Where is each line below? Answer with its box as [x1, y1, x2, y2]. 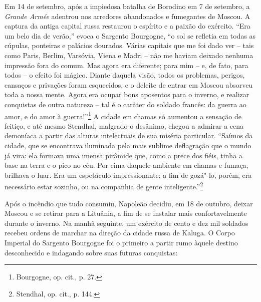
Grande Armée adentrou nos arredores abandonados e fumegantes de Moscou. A [5, 11, 250, 21]
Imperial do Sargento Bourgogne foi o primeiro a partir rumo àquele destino [5, 237, 238, 247]
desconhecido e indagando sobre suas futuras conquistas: [5, 247, 178, 257]
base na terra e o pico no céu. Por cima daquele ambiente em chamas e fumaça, [5, 160, 248, 170]
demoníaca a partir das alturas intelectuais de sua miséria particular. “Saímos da [5, 130, 253, 141]
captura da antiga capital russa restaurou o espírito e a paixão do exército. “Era [5, 21, 250, 31]
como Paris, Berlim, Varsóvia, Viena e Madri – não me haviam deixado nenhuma [5, 50, 253, 60]
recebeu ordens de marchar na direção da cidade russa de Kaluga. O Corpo [5, 227, 235, 238]
